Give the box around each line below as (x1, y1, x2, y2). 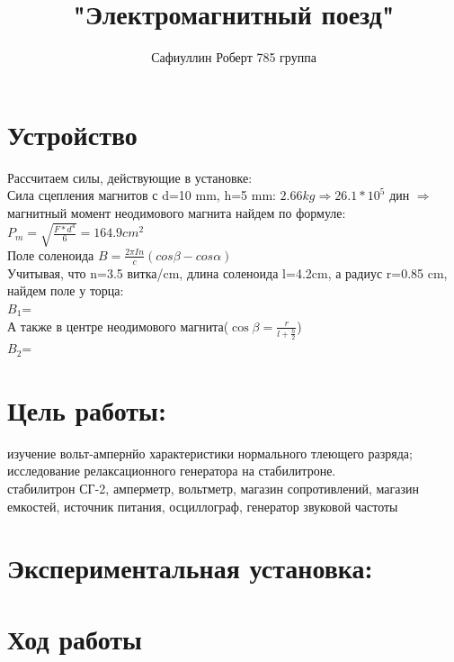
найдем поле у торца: (7, 281, 124, 300)
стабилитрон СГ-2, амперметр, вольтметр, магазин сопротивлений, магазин (7, 479, 419, 498)
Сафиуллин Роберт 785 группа (151, 48, 316, 67)
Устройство (7, 115, 138, 152)
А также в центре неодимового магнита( (7, 316, 229, 335)
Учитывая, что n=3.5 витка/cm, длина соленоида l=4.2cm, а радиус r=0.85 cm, (7, 263, 448, 282)
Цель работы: (7, 391, 166, 428)
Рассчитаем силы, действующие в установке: (7, 168, 253, 186)
